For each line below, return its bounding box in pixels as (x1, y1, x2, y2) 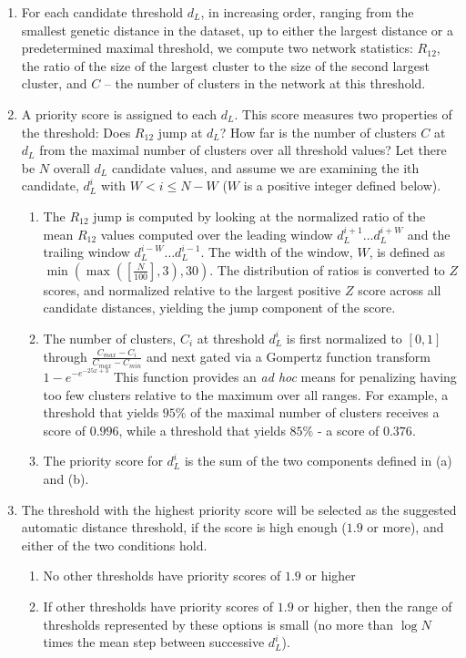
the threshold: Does (21, 122, 131, 141)
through (43, 346, 87, 365)
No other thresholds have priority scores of (43, 566, 281, 585)
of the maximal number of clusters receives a (190, 403, 440, 422)
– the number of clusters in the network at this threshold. (104, 74, 426, 93)
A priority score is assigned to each (21, 104, 218, 123)
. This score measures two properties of (234, 104, 452, 123)
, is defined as (369, 242, 446, 262)
